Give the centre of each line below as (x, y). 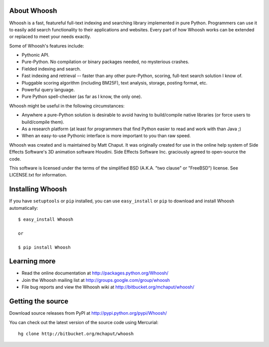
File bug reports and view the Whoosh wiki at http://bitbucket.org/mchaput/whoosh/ (108, 287)
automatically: (24, 208)
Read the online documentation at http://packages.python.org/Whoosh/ (95, 273)
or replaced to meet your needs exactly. (50, 37)
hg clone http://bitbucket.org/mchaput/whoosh (76, 334)
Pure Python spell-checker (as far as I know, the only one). (82, 96)
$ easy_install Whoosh (46, 219)
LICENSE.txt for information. (38, 175)
